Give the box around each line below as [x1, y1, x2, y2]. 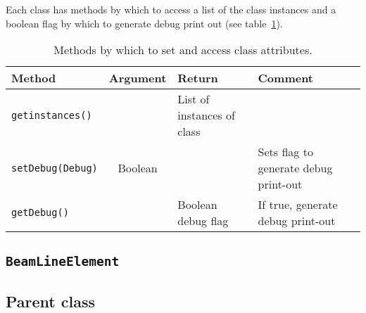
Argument [108, 70, 167, 87]
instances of [177, 107, 235, 124]
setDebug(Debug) [11, 162, 98, 174]
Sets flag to [258, 143, 313, 160]
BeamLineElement [6, 253, 120, 269]
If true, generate [258, 196, 338, 213]
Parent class [6, 290, 96, 312]
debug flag [177, 212, 229, 229]
